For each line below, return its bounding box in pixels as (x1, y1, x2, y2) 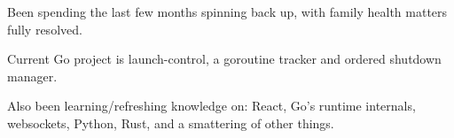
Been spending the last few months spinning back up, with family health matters (7, 3, 448, 20)
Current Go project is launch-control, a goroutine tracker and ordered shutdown (7, 50, 442, 68)
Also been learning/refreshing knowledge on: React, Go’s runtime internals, (7, 96, 416, 115)
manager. (7, 66, 58, 85)
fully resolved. (7, 19, 82, 38)
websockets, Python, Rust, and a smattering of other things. (7, 113, 334, 132)
